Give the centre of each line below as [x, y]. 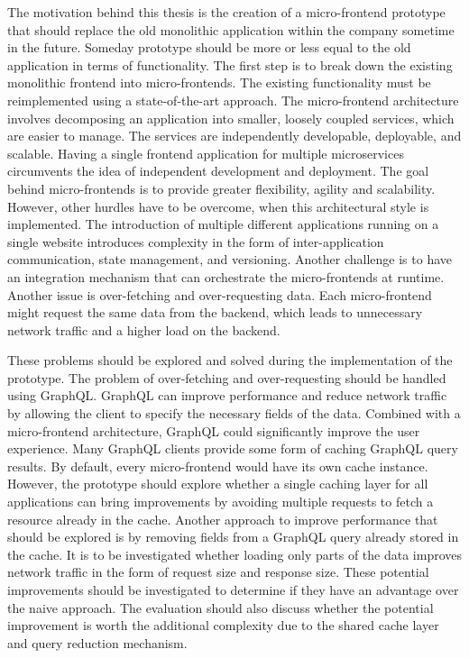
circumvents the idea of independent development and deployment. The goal [218, 171]
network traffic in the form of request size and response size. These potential [218, 572]
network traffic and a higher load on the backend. [144, 329]
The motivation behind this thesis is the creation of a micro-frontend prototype [226, 12]
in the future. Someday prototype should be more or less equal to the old [209, 47]
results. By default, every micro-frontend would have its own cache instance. [218, 466]
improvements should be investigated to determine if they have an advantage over [233, 589]
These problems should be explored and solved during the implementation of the [230, 360]
